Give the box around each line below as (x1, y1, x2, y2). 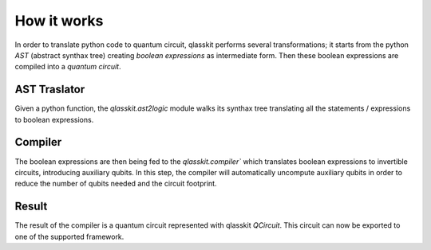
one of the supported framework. (14, 232, 125, 241)
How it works (14, 12, 104, 29)
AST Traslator (14, 83, 85, 96)
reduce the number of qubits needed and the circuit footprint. (14, 179, 217, 189)
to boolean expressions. (14, 115, 94, 124)
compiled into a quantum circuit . (14, 62, 121, 72)
